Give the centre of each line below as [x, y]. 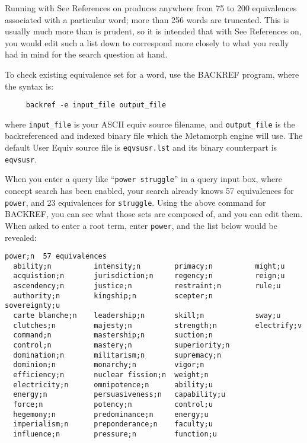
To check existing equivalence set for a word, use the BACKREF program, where [152, 74]
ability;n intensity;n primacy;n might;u [149, 266]
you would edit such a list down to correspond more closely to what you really [147, 42]
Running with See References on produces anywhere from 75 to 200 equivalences [151, 8]
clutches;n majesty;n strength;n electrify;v [158, 325]
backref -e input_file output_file [96, 105]
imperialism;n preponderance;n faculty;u [113, 424]
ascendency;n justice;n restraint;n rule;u [147, 286]
